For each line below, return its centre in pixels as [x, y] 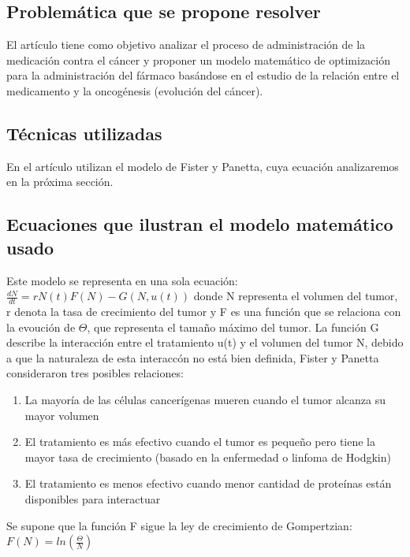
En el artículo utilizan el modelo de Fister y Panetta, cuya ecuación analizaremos [203, 166]
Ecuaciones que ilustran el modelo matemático [200, 224]
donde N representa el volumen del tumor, [296, 296]
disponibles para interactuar [93, 498]
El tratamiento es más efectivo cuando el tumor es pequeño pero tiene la [200, 442]
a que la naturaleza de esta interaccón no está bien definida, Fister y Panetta [193, 357]
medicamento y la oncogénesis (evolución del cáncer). [135, 90]
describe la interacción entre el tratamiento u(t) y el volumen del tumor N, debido [205, 342]
